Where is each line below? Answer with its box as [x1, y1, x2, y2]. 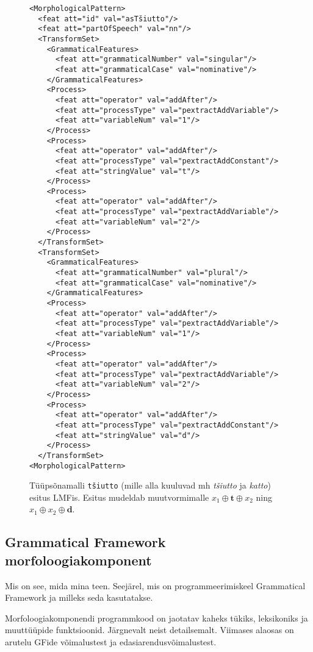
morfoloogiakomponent [5, 550, 152, 569]
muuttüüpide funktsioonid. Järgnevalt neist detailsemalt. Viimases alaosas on [5, 623, 294, 636]
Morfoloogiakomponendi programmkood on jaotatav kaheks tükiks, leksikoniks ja [5, 611, 308, 624]
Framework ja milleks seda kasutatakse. [5, 591, 153, 604]
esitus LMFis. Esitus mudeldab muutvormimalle [29, 490, 209, 503]
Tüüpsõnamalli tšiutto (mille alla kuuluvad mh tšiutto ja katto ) [29, 479, 271, 492]
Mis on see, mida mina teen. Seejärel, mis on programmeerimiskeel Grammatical [5, 579, 306, 592]
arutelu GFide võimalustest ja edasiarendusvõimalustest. [5, 636, 217, 648]
